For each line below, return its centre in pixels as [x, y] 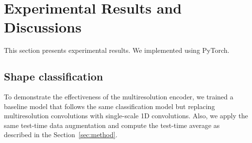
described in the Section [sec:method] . [61, 135]
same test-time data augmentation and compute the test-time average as [112, 125]
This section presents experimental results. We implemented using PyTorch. [117, 50]
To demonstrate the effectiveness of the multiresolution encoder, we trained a [119, 97]
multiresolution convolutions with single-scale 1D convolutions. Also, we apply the [126, 116]
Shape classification [54, 76]
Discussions [43, 27]
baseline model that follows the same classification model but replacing [109, 106]
